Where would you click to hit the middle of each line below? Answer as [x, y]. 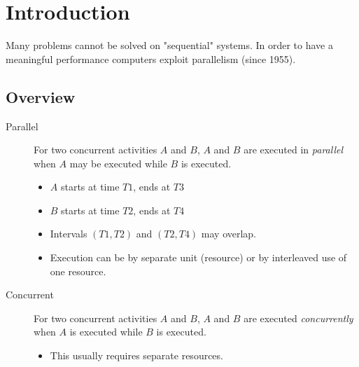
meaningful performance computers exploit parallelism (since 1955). [151, 58]
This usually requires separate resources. [136, 355]
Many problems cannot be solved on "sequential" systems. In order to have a [169, 45]
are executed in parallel [294, 150]
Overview [41, 96]
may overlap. [229, 234]
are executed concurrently [298, 318]
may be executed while [118, 163]
